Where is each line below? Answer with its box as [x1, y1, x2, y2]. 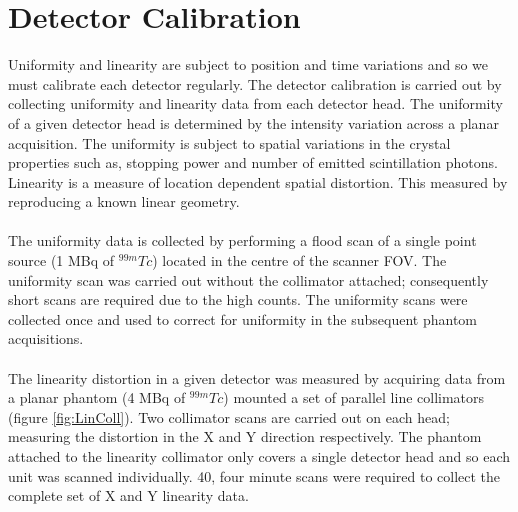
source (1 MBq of [8, 250, 115, 271]
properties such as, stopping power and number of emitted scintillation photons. [8, 152, 498, 173]
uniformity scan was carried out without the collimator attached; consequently [8, 269, 489, 290]
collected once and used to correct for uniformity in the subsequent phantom [8, 308, 477, 329]
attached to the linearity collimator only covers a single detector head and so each [8, 446, 511, 466]
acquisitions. [8, 328, 84, 349]
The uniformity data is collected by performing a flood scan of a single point [8, 230, 477, 251]
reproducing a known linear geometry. [8, 191, 240, 212]
